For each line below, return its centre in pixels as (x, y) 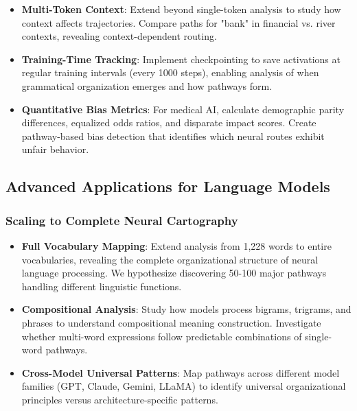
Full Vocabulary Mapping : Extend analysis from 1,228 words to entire (176, 245)
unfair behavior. (55, 149)
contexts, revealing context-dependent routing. (119, 36)
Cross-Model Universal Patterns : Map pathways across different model (181, 372)
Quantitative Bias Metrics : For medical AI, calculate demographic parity (183, 109)
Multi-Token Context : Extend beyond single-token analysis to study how (181, 9)
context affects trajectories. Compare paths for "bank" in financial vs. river (178, 22)
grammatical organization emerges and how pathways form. (147, 85)
